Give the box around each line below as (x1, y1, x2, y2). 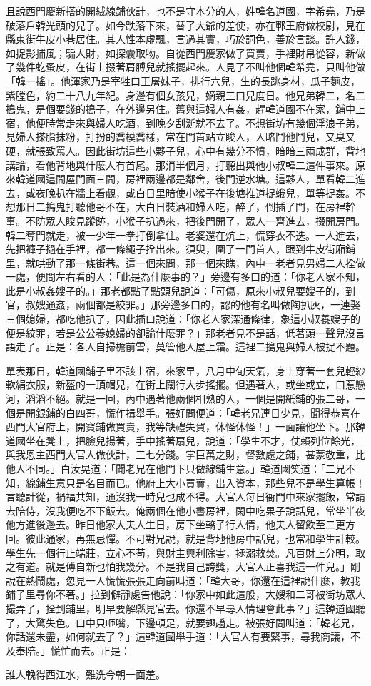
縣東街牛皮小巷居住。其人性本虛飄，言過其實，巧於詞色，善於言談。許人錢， (6, 31, 365, 46)
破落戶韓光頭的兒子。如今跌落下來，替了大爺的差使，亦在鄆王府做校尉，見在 (6, 17, 365, 32)
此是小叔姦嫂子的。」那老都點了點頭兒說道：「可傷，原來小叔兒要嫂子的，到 (6, 283, 355, 298)
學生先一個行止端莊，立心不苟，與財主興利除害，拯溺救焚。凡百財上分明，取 (6, 545, 365, 560)
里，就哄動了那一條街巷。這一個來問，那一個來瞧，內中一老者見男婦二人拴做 (6, 255, 365, 270)
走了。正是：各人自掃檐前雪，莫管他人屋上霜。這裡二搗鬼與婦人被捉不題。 (15, 339, 365, 354)
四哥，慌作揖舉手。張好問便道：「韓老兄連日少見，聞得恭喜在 (75, 405, 360, 420)
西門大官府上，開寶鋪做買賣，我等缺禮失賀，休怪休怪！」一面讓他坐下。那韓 (6, 419, 365, 434)
